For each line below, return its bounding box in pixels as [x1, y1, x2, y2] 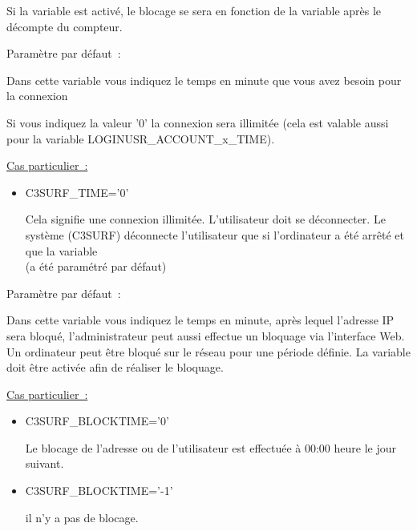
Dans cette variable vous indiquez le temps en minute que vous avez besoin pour [6, 71, 402, 88]
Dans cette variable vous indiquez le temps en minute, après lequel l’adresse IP [6, 312, 395, 328]
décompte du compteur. [6, 18, 123, 34]
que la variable [25, 242, 98, 259]
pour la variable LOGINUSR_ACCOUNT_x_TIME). [6, 130, 275, 147]
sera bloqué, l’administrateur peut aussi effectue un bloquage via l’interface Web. [6, 327, 405, 344]
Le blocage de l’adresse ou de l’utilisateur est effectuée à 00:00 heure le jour [25, 439, 397, 456]
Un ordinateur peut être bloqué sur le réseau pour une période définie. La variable [6, 343, 411, 360]
